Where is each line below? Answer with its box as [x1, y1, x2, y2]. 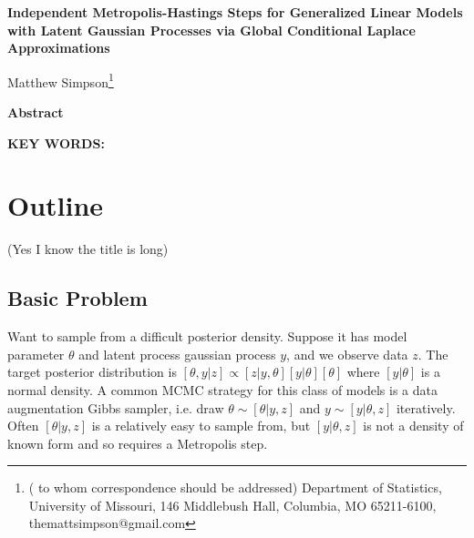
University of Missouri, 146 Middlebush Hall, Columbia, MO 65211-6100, [28, 495, 437, 514]
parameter [7, 344, 65, 363]
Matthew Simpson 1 [7, 69, 114, 91]
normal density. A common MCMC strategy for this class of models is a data [7, 380, 438, 399]
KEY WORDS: [7, 133, 105, 152]
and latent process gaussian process [78, 344, 276, 363]
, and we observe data [286, 344, 408, 363]
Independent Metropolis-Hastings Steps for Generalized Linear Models [7, 3, 463, 21]
